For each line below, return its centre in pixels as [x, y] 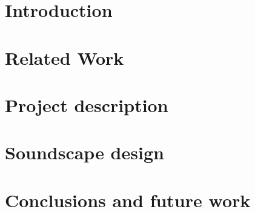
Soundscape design [84, 152]
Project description [87, 104]
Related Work [65, 57]
